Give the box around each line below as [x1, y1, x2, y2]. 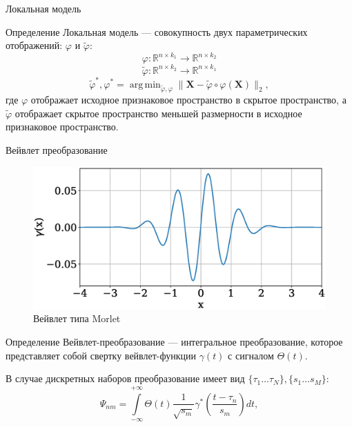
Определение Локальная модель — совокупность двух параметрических [6, 24, 308, 39]
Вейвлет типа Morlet [33, 311, 121, 326]
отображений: [6, 38, 63, 52]
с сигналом [228, 348, 274, 362]
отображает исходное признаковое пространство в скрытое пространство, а [30, 92, 346, 107]
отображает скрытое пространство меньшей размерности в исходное [14, 106, 302, 120]
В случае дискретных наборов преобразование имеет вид [6, 371, 245, 386]
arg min [129, 79, 161, 90]
